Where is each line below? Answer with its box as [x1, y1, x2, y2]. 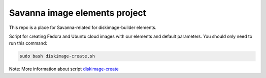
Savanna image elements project [9, 7, 146, 18]
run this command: [9, 40, 47, 46]
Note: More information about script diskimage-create [9, 66, 119, 72]
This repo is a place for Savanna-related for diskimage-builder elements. [9, 25, 157, 30]
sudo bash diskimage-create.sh [19, 53, 96, 59]
